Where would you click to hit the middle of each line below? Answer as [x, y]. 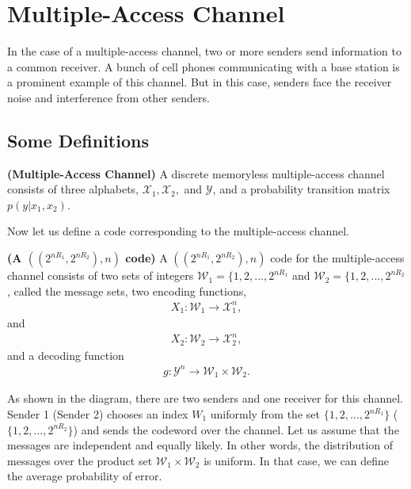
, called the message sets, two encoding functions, [127, 290]
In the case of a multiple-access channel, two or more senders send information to [204, 51]
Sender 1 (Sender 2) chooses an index [98, 414]
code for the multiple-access [337, 258]
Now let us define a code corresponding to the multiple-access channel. [179, 231]
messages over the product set [80, 460]
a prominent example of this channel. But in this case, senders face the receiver [200, 82]
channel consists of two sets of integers [101, 275]
